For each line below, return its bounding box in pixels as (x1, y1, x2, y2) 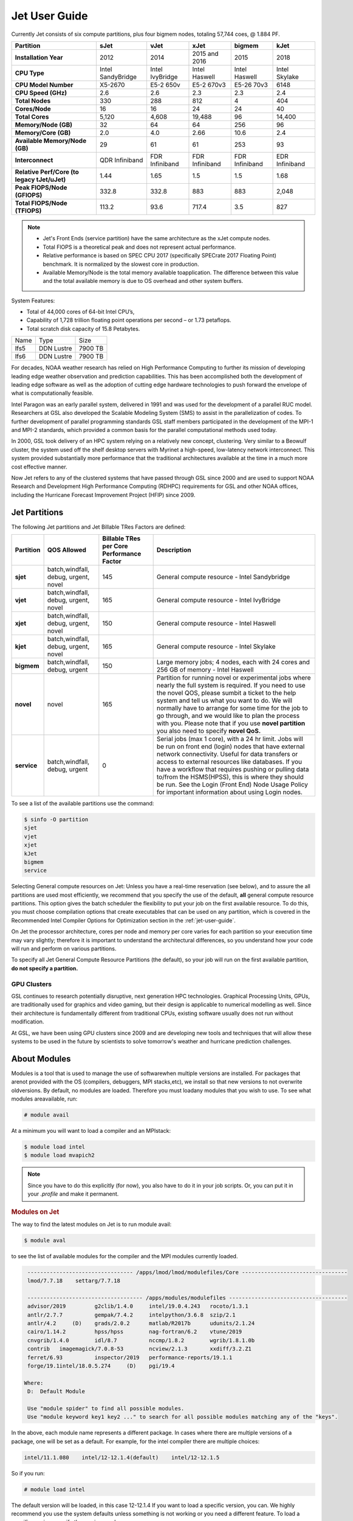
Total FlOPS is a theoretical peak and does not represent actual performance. (43, 243, 236, 251)
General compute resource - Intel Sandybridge (156, 573, 290, 581)
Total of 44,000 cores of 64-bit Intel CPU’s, (26, 308, 135, 316)
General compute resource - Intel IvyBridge (156, 596, 281, 604)
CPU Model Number (15, 80, 74, 89)
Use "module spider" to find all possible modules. (27, 1405, 185, 1411)
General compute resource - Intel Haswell (156, 619, 276, 627)
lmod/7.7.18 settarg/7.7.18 (27, 1278, 121, 1284)
